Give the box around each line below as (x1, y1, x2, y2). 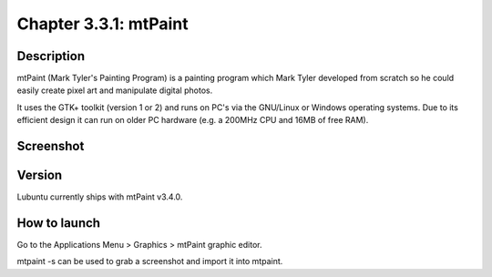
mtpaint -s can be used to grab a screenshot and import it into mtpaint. (16, 256, 283, 267)
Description (16, 48, 86, 64)
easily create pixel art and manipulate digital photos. (16, 85, 213, 96)
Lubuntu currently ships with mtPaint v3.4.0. (16, 191, 183, 202)
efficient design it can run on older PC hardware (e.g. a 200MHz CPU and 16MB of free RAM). (16, 115, 369, 126)
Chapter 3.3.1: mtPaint (16, 14, 189, 34)
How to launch (16, 215, 100, 231)
